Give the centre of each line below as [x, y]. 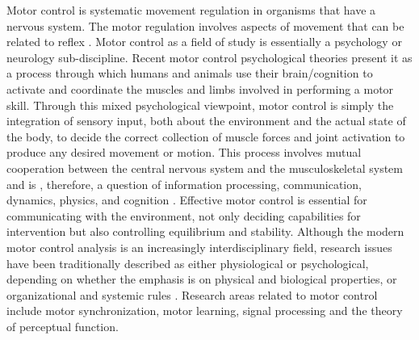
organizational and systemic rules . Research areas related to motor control [192, 294]
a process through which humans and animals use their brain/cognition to [190, 73]
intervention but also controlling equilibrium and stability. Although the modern [205, 231]
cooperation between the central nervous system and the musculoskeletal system [205, 168]
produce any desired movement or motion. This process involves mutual [184, 152]
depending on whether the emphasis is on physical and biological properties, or [202, 279]
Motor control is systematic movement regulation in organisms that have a [191, 10]
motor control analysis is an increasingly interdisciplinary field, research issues [199, 247]
